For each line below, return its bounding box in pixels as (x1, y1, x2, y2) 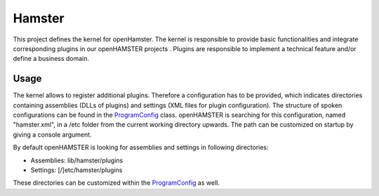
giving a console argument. (13, 130, 92, 139)
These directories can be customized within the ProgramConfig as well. (13, 178, 220, 187)
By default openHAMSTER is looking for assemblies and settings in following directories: (13, 143, 270, 152)
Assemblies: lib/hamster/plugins (30, 156, 124, 164)
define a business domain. (13, 55, 90, 63)
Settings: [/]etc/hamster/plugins (30, 165, 123, 174)
